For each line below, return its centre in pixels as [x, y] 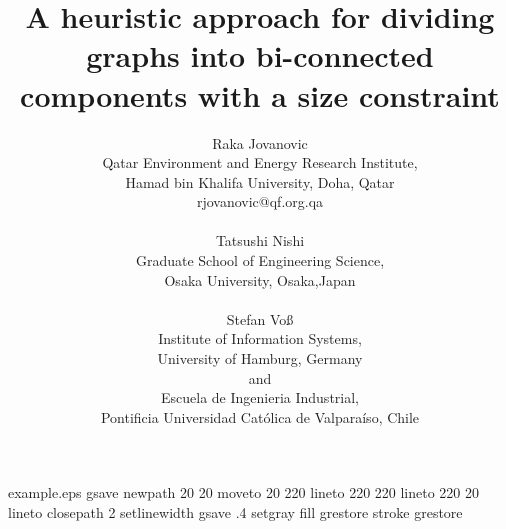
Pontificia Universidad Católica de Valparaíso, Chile [260, 416]
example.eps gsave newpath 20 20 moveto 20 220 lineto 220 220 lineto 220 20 [244, 492]
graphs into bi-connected [260, 55]
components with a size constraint [260, 94]
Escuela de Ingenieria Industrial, [259, 397]
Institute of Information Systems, [260, 338]
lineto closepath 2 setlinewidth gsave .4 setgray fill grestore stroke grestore [235, 512]
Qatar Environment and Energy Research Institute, [260, 162]
